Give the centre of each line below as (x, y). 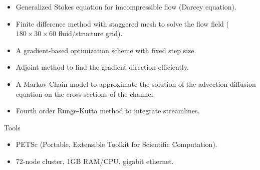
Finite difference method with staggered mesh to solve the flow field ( (122, 23)
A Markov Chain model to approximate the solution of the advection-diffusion (136, 83)
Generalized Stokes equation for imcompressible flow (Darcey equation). (126, 7)
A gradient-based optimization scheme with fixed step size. (106, 50)
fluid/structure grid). (90, 33)
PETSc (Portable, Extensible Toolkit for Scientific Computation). (116, 144)
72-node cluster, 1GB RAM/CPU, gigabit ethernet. (95, 161)
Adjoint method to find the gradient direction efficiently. (102, 67)
